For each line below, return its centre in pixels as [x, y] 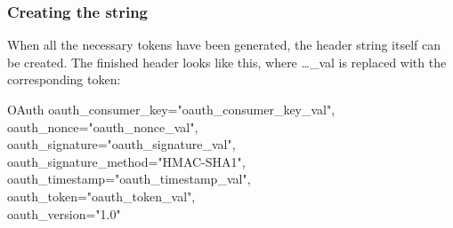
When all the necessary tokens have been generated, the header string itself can [224, 45]
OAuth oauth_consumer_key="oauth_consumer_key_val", [171, 109]
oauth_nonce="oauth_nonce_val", [103, 126]
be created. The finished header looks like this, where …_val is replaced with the [227, 62]
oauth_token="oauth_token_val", [101, 196]
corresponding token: [64, 79]
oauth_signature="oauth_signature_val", [121, 144]
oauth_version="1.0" [64, 213]
